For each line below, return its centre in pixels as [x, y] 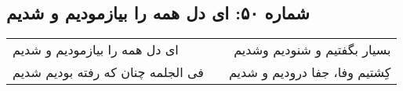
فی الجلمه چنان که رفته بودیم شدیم [108, 72]
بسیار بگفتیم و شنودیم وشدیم [312, 50]
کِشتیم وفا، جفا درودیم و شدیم [310, 72]
